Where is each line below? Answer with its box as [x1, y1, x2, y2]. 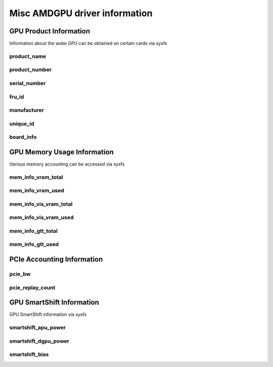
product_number [9, 66, 52, 73]
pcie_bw [9, 271, 31, 278]
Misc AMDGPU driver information [9, 8, 153, 19]
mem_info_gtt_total [9, 227, 58, 234]
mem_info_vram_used [9, 187, 64, 194]
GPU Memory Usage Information [9, 147, 114, 156]
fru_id [9, 93, 24, 100]
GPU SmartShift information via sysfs [9, 311, 87, 317]
